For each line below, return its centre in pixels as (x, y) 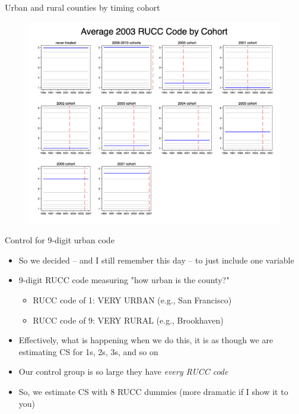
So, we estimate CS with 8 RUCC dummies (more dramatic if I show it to (153, 392)
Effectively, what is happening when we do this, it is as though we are (146, 340)
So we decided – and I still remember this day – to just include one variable (156, 260)
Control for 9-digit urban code (60, 240)
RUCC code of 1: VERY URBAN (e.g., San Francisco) (132, 300)
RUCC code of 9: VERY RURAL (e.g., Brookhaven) (128, 320)
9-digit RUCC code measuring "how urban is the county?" (124, 280)
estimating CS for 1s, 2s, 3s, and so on (88, 351)
